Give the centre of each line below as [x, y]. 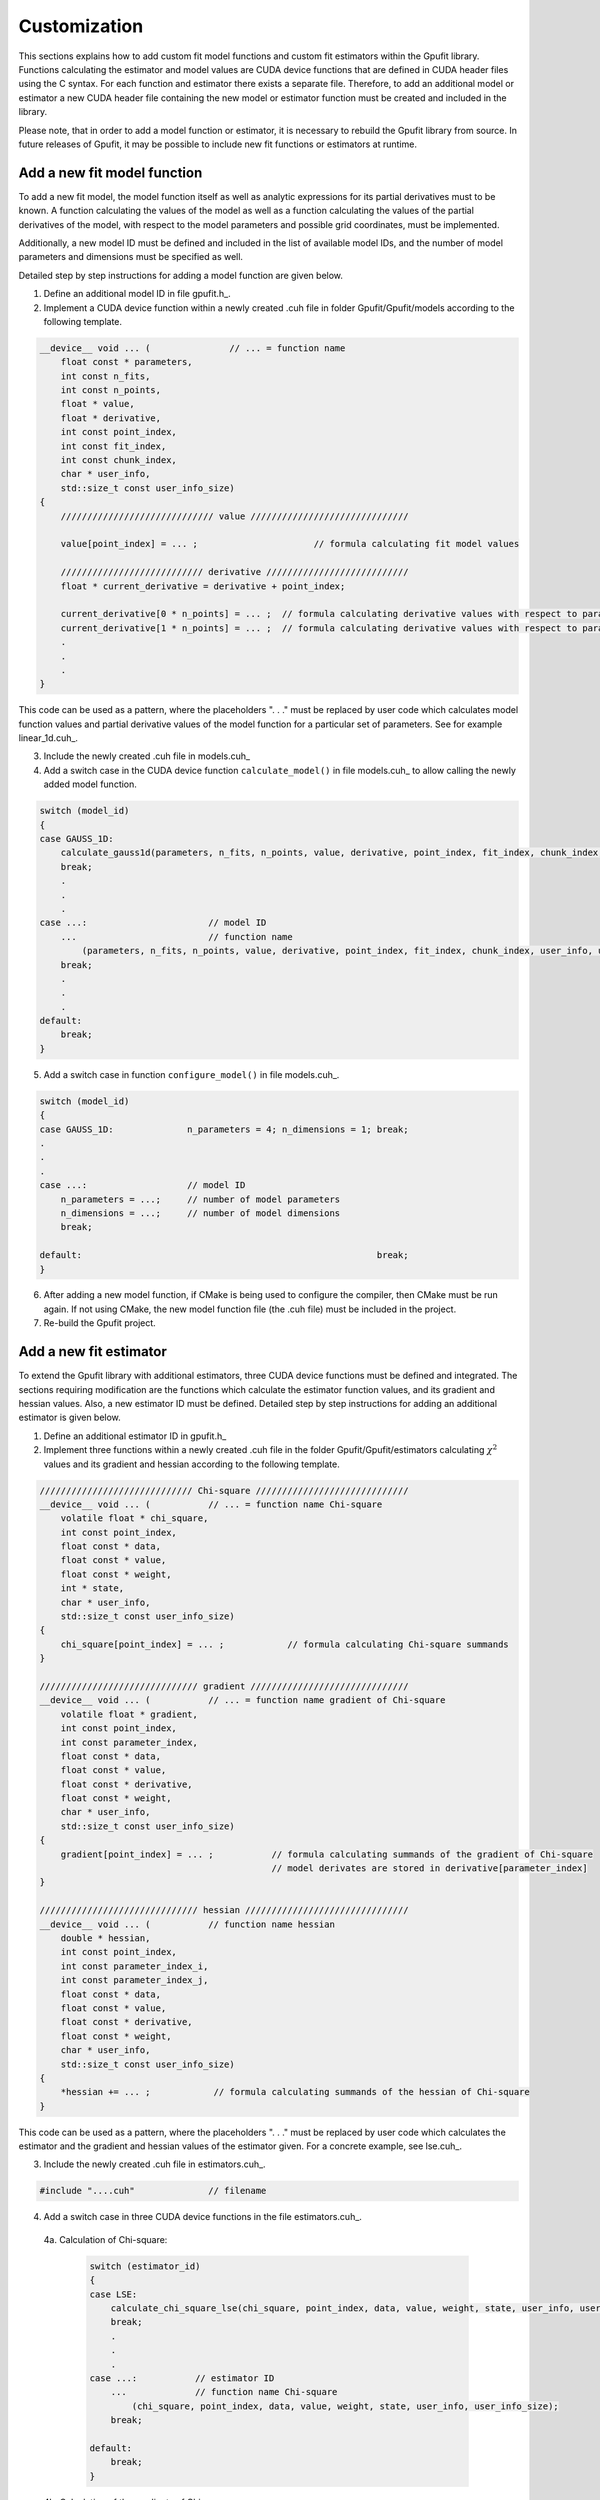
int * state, [92, 1588]
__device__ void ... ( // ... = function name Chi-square [211, 1504]
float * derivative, [111, 418]
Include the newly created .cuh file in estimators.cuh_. [154, 2164]
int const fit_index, [113, 446]
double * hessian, [105, 1938]
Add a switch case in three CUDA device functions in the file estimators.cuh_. [202, 2217]
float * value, [97, 404]
